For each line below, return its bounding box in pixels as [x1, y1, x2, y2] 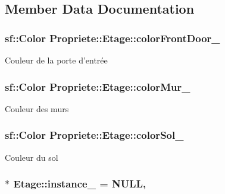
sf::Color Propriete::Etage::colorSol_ [5, 128, 184, 142]
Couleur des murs [5, 102, 69, 115]
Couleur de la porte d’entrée [5, 54, 108, 66]
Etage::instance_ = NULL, [13, 176, 146, 191]
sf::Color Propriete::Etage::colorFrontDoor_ [5, 30, 220, 45]
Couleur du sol [5, 151, 58, 163]
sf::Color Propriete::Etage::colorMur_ [5, 79, 190, 94]
